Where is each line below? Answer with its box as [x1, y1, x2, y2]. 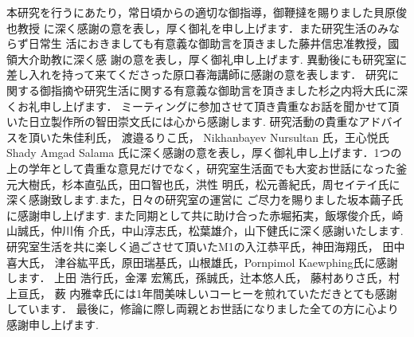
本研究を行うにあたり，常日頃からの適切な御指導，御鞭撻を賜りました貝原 [6, 4, 396, 20]
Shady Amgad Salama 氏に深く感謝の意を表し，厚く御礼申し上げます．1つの [6, 144, 402, 161]
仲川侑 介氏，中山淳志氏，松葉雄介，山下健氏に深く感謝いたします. [50, 222, 404, 239]
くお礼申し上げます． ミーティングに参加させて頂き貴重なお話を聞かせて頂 [6, 97, 400, 114]
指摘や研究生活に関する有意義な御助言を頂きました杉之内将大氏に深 [50, 81, 408, 98]
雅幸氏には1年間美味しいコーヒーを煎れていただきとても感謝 [80, 284, 397, 301]
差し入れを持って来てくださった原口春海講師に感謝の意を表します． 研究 [6, 66, 388, 83]
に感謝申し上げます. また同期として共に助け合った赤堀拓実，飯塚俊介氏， [6, 206, 393, 223]
